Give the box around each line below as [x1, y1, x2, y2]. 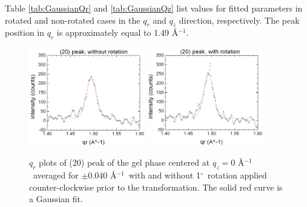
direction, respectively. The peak [179, 13, 300, 26]
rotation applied [207, 169, 267, 181]
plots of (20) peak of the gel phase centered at [39, 156, 210, 169]
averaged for [33, 169, 79, 181]
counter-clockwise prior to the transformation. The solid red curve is [29, 180, 283, 193]
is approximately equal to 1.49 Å [56, 26, 179, 39]
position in [5, 26, 45, 39]
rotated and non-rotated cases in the [5, 13, 140, 26]
